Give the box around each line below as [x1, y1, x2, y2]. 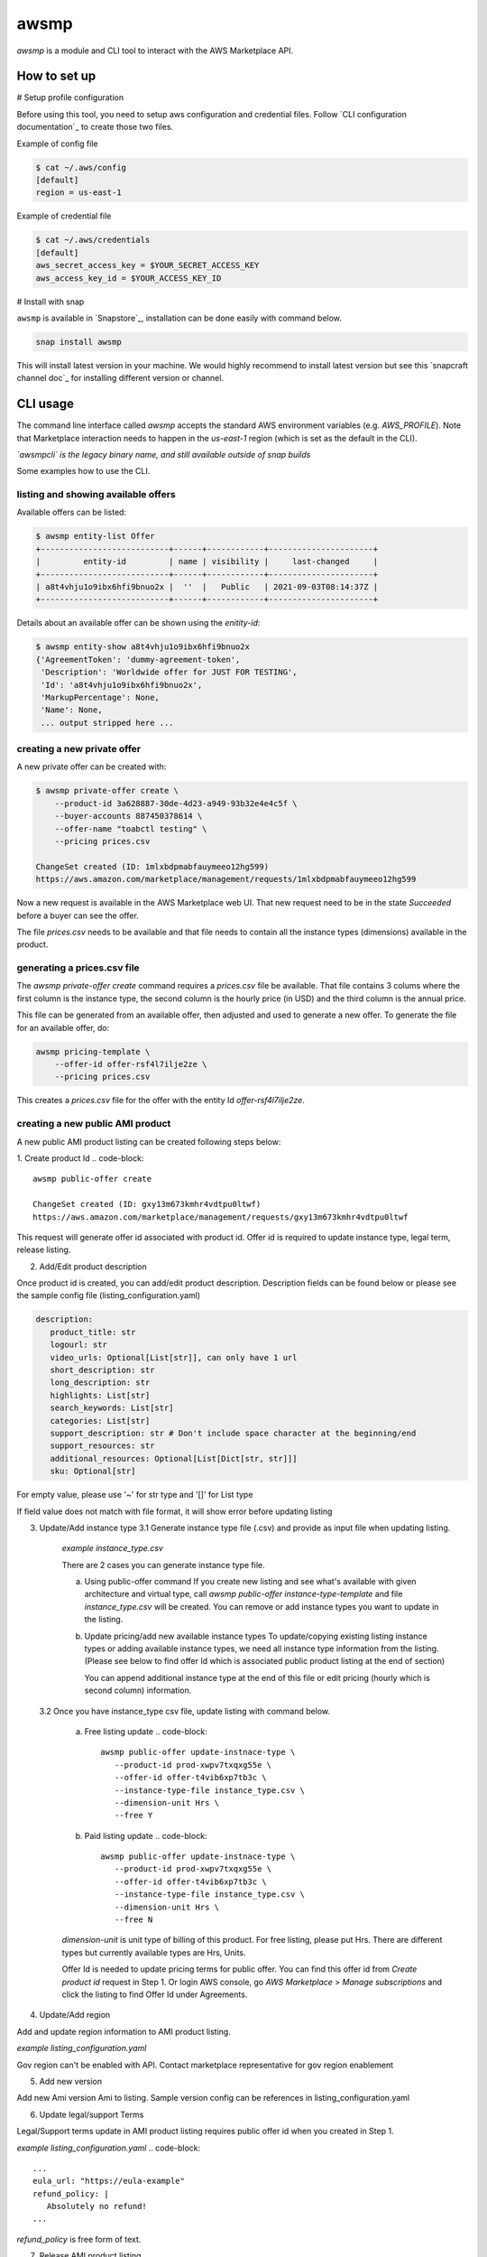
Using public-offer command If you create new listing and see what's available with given [84, 1576, 417, 1587]
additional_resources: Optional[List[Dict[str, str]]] [50, 1454, 298, 1463]
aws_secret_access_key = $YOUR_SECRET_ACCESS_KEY [35, 260, 260, 271]
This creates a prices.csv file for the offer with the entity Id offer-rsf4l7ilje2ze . [16, 1095, 306, 1106]
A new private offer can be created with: [16, 761, 167, 772]
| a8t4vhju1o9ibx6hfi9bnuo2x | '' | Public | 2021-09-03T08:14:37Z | [35, 582, 379, 592]
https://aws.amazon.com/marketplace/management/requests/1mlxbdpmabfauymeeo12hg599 [35, 874, 417, 885]
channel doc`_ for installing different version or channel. [16, 373, 225, 384]
